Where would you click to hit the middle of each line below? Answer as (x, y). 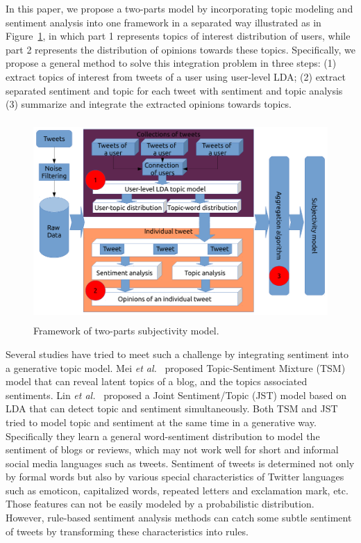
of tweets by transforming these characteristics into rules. (127, 531)
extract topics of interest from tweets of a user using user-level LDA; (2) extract (176, 76)
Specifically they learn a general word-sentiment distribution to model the (163, 436)
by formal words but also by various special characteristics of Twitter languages (175, 477)
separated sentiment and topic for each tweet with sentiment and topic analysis (174, 90)
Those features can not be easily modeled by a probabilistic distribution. (160, 504)
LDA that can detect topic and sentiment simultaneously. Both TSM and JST (172, 408)
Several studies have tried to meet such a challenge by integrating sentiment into (177, 354)
